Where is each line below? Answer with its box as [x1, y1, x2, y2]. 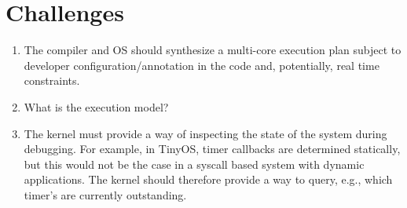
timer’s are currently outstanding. [24, 186, 187, 203]
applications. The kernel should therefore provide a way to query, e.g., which [24, 171, 393, 188]
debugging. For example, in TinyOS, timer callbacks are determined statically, [24, 140, 401, 157]
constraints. [24, 72, 80, 89]
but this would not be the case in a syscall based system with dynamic [24, 155, 365, 172]
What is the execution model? [24, 98, 169, 115]
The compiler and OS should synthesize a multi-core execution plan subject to [24, 42, 401, 58]
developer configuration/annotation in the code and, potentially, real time [24, 57, 379, 73]
